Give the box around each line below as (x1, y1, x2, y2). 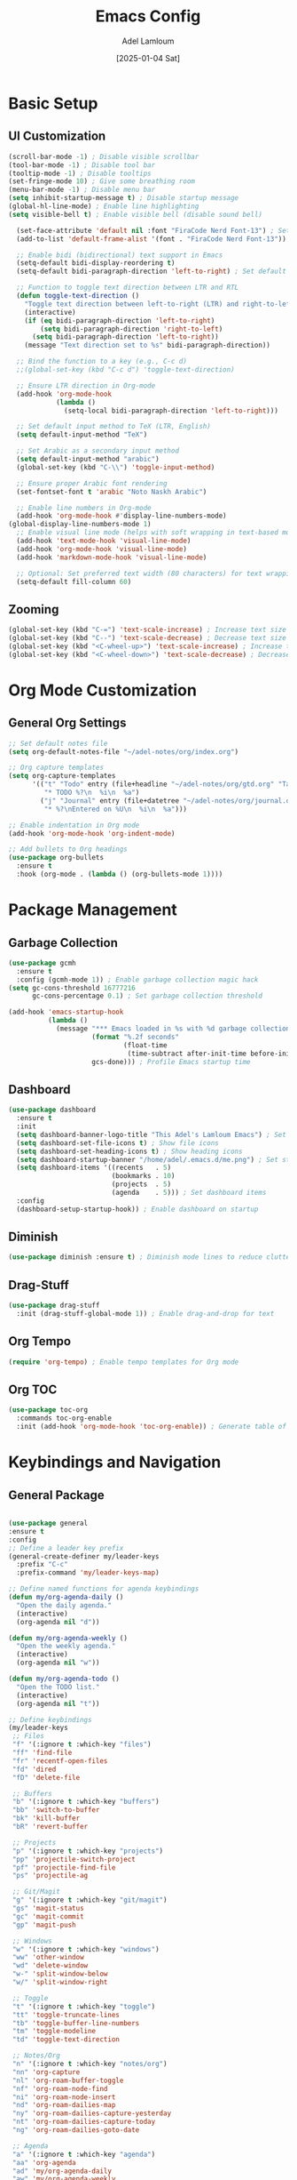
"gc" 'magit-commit (12, 1912, 85, 1921)
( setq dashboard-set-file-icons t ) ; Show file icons (16, 1138, 219, 1148)
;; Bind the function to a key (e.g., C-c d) (16, 357, 188, 366)
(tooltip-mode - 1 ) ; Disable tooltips (8, 169, 152, 178)
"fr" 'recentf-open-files (12, 1756, 108, 1766)
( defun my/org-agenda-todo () (8, 1674, 121, 1683)
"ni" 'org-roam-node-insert (12, 2092, 116, 2102)
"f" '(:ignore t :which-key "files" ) (12, 1740, 152, 1749)
